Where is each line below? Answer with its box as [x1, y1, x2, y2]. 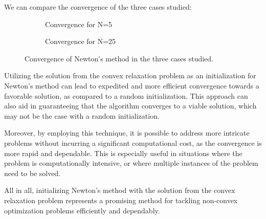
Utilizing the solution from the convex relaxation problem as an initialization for [4, 70, 256, 81]
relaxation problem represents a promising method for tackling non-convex [4, 194, 238, 205]
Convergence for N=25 [45, 36, 116, 47]
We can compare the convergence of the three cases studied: [4, 2, 192, 12]
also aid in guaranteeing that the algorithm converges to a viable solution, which [4, 100, 257, 111]
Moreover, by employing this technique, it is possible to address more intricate [4, 127, 250, 138]
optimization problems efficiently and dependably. [4, 205, 160, 215]
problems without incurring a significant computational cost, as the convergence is [4, 137, 262, 148]
